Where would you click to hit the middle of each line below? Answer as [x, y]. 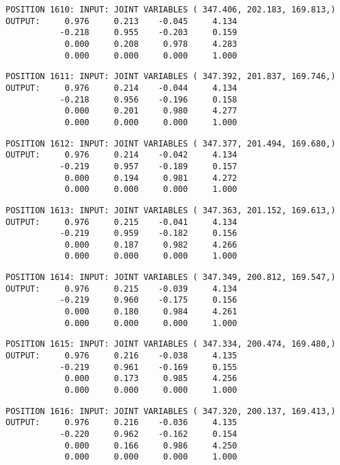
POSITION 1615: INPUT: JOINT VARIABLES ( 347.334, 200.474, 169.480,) [171, 344]
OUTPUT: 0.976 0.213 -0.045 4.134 [121, 21]
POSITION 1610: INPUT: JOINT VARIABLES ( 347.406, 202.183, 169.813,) [171, 10]
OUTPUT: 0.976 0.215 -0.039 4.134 [121, 289]
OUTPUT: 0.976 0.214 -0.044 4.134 [121, 88]
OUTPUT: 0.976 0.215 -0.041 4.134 [121, 222]
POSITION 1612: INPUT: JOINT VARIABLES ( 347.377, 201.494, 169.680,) [171, 143]
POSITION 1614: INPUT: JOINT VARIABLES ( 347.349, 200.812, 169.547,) [171, 278]
